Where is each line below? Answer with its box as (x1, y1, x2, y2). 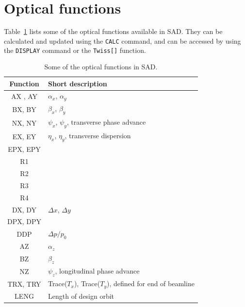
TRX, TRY (7, 278, 41, 289)
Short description (48, 78, 107, 88)
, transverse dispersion (65, 130, 131, 141)
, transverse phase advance (66, 117, 146, 127)
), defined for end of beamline (107, 278, 195, 289)
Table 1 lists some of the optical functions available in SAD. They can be (4, 26, 223, 36)
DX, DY (12, 204, 37, 214)
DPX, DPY (7, 216, 42, 226)
